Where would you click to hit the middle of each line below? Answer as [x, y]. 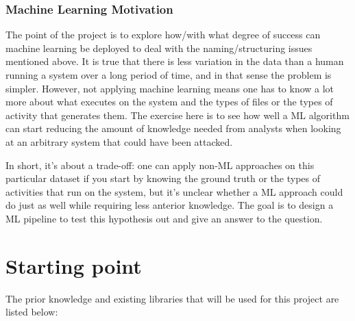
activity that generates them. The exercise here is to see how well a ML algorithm [177, 115]
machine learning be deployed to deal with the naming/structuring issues [159, 48]
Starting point [74, 265]
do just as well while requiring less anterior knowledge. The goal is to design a [170, 205]
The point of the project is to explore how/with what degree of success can [163, 35]
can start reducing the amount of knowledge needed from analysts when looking [173, 128]
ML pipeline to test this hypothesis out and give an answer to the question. [164, 218]
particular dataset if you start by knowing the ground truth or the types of [163, 178]
